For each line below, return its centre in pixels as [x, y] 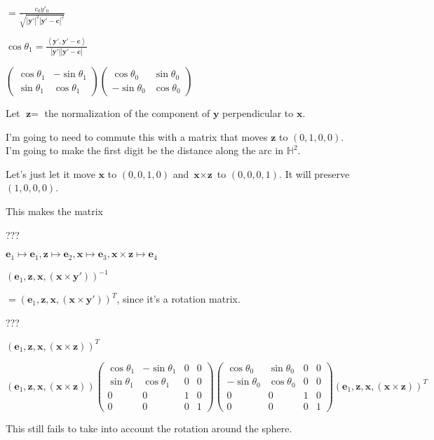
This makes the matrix [55, 211]
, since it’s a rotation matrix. [178, 299]
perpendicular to [258, 113]
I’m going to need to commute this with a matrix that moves [137, 136]
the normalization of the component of [127, 113]
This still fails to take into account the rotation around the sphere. [149, 428]
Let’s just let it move [50, 173]
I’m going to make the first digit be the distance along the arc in [145, 150]
